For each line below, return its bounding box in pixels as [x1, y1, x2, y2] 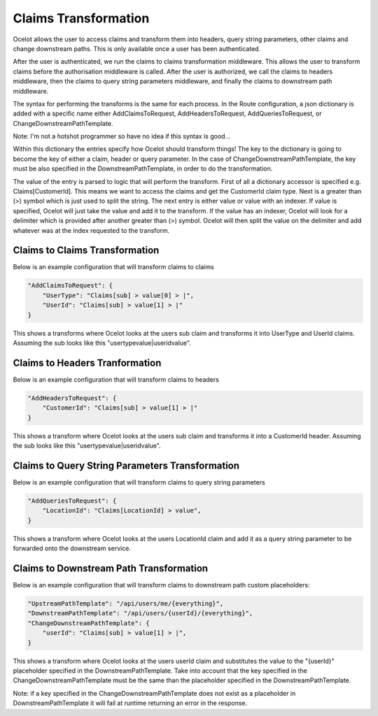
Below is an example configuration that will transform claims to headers [13, 375, 220, 384]
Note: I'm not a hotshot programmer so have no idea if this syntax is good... [13, 132, 231, 141]
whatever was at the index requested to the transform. [13, 226, 170, 234]
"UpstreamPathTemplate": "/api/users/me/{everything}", [27, 600, 224, 608]
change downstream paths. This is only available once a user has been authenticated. [13, 44, 261, 52]
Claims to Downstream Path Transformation [13, 562, 209, 574]
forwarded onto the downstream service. [13, 544, 131, 552]
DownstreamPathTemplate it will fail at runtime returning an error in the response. [13, 699, 248, 708]
